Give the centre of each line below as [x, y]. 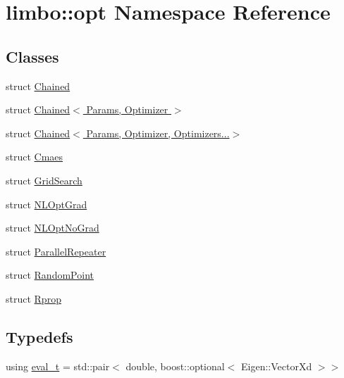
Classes [32, 56]
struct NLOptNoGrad [53, 228]
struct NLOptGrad [47, 204]
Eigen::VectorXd [277, 366]
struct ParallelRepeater [56, 251]
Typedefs [39, 336]
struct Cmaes [35, 157]
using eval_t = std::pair [58, 366]
